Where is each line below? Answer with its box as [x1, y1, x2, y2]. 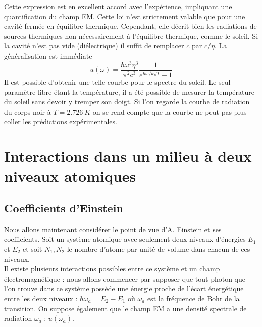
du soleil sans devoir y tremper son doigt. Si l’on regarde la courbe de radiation [4, 96, 250, 107]
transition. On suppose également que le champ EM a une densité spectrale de [4, 303, 247, 313]
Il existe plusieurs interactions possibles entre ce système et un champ [4, 263, 220, 274]
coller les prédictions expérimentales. [4, 116, 117, 127]
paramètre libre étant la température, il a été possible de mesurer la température [4, 86, 254, 97]
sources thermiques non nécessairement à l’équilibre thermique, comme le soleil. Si [4, 30, 258, 41]
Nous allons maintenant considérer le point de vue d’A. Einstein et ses [4, 224, 222, 234]
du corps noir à [4, 106, 51, 117]
